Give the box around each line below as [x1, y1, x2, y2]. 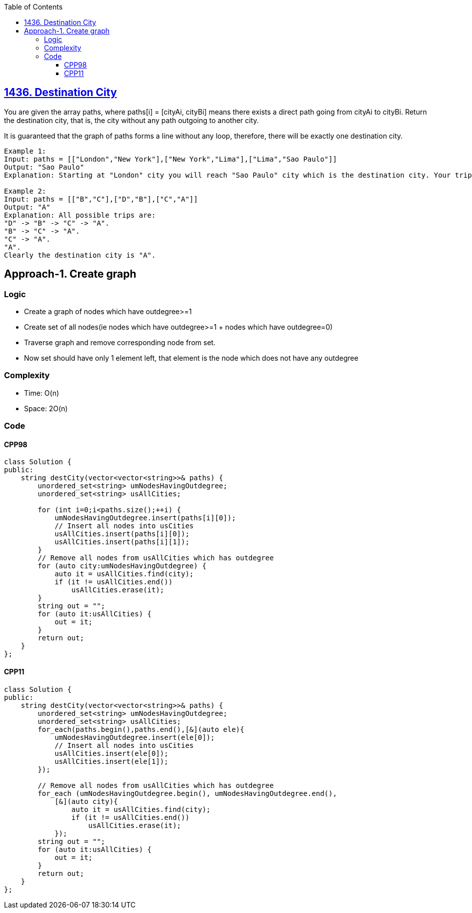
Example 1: [4, 147, 46, 155]
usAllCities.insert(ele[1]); [54, 757, 168, 765]
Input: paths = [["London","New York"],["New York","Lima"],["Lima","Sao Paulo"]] [4, 155, 337, 163]
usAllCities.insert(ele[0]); [54, 749, 168, 757]
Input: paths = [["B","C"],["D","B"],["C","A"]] [4, 195, 198, 203]
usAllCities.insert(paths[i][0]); [54, 530, 189, 538]
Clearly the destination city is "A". [4, 251, 156, 259]
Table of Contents [4, 3, 63, 11]
